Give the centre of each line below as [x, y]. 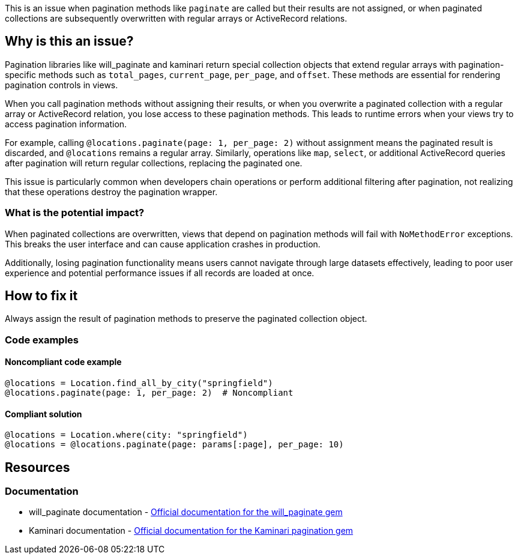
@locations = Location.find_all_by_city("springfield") [139, 383]
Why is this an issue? [69, 41]
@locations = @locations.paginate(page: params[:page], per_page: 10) [174, 445]
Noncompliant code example [63, 362]
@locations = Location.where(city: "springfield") [126, 435]
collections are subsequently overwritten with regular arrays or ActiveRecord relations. [176, 18]
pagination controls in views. [62, 85]
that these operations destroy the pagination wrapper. [111, 192]
